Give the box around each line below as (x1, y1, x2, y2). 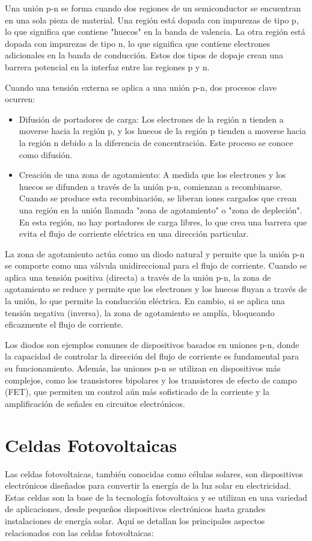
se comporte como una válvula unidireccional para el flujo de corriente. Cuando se (5, 259, 307, 272)
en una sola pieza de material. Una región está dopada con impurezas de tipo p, (5, 13, 299, 26)
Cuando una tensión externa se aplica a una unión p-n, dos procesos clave (5, 81, 277, 93)
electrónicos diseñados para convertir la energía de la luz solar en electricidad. (5, 479, 292, 492)
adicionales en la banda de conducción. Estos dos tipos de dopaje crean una (5, 49, 284, 61)
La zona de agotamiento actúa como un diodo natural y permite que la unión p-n (5, 247, 305, 260)
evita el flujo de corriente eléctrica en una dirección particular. (19, 227, 249, 240)
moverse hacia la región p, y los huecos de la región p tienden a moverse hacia (19, 124, 306, 137)
